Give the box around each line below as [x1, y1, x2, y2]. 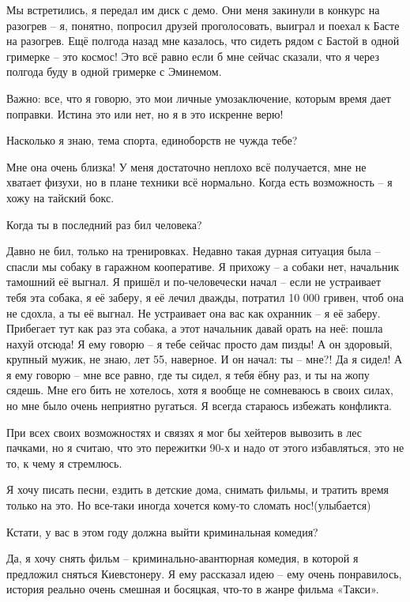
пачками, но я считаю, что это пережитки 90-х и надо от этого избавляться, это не [6, 439, 404, 456]
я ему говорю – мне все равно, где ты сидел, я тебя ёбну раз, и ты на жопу [6, 366, 370, 382]
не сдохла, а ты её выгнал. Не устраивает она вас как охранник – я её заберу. [6, 304, 381, 321]
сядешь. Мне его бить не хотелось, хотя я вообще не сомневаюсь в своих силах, [6, 382, 393, 398]
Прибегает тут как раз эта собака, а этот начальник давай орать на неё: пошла [6, 320, 383, 337]
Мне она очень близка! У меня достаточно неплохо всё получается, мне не [6, 158, 367, 175]
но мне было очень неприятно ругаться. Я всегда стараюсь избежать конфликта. [6, 397, 392, 414]
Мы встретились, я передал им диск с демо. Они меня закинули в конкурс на [6, 2, 380, 17]
